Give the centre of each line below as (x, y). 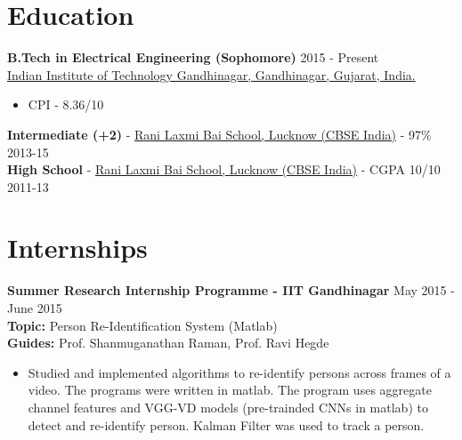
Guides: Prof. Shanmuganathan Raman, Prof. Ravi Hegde (168, 343)
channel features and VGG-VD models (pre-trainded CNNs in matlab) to (228, 407)
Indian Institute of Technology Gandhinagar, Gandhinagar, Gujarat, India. (211, 74)
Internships (77, 248)
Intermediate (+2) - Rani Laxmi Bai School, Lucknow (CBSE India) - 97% (219, 134)
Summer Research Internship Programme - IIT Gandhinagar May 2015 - (231, 290)
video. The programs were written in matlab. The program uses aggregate (230, 390)
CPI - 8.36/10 (66, 104)
